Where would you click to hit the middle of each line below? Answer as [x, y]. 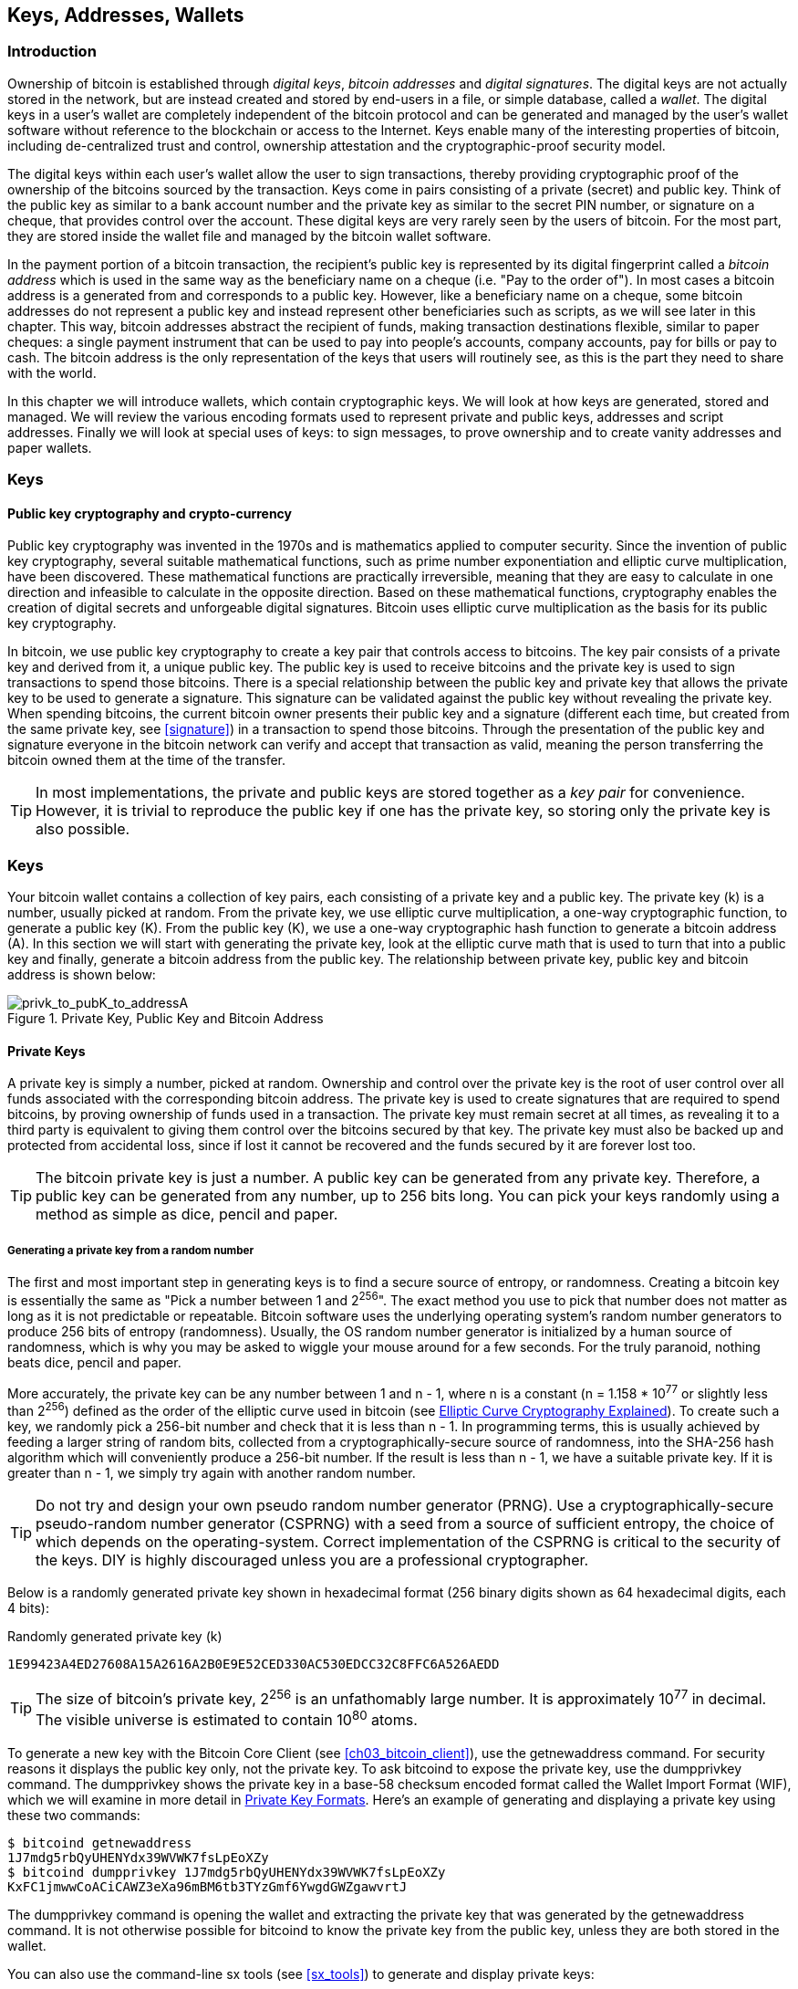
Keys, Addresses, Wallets [126, 15]
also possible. [83, 829]
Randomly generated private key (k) [115, 1637]
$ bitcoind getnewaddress [100, 1842]
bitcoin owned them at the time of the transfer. [147, 760]
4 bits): [28, 1608]
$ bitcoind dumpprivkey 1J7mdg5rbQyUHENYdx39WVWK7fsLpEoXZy [227, 1872]
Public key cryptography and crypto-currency [150, 513]
